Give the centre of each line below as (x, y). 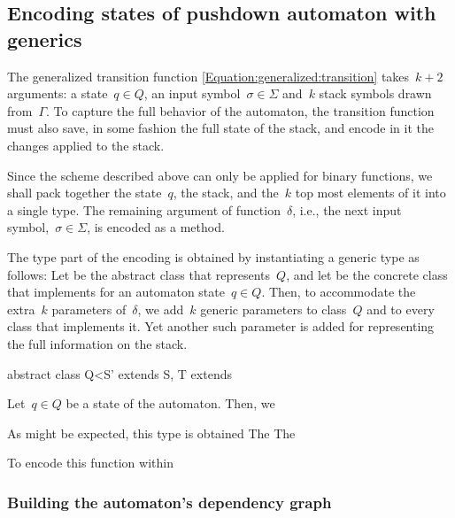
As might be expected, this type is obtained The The (151, 433)
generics (45, 39)
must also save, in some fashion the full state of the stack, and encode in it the (220, 128)
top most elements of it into (370, 193)
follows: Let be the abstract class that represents (139, 274)
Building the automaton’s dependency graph (170, 502)
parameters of (89, 309)
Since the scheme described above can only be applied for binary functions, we (220, 175)
